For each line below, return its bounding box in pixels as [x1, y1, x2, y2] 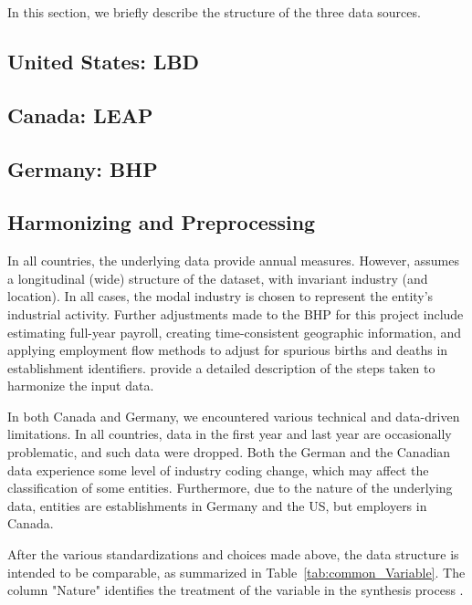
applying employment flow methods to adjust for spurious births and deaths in [7, 340, 448, 360]
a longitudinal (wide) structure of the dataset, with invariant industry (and [7, 268, 428, 287]
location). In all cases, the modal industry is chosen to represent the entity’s [7, 287, 434, 306]
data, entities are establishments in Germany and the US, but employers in [7, 495, 427, 515]
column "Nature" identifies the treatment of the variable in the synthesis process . [7, 580, 464, 600]
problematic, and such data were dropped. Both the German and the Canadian [7, 443, 451, 462]
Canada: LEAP [7, 100, 153, 129]
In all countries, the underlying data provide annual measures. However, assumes [7, 251, 459, 270]
